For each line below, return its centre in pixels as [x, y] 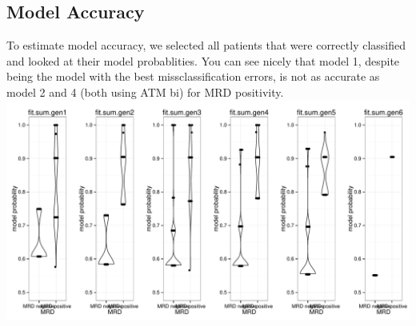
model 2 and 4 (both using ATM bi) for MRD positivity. [145, 91]
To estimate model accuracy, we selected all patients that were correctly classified [206, 45]
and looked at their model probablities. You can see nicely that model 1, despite [203, 60]
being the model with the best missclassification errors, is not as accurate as [193, 76]
